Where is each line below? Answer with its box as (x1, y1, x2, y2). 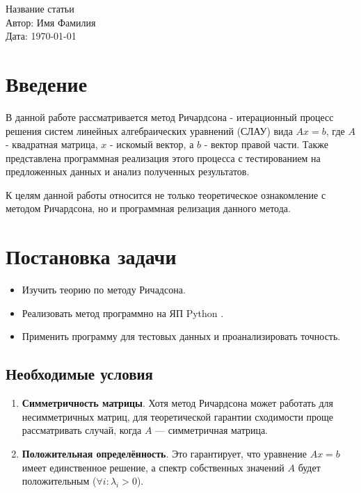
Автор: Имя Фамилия (6, 15, 96, 29)
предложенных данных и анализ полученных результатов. (6, 164, 250, 179)
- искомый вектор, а (110, 137, 194, 152)
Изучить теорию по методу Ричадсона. (22, 282, 186, 297)
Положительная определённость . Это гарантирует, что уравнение (22, 446, 307, 460)
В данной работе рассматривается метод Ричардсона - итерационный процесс (6, 109, 334, 124)
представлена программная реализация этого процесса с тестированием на (6, 150, 321, 165)
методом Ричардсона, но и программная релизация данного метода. (6, 201, 291, 216)
